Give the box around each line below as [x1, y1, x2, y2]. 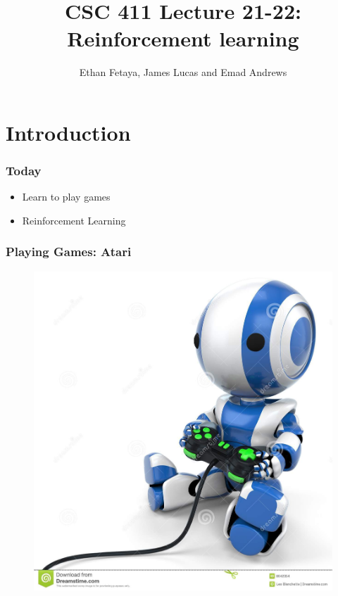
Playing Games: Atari [6, 243, 132, 260]
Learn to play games [22, 189, 111, 204]
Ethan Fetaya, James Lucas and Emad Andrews [79, 65, 287, 80]
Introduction [6, 118, 131, 146]
